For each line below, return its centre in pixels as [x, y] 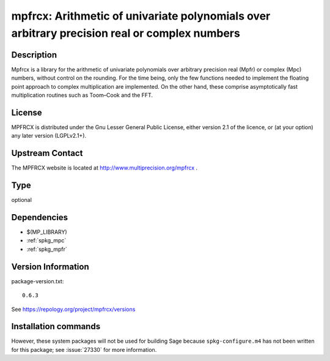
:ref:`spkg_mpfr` [47, 249]
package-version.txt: [38, 281]
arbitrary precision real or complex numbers [126, 33]
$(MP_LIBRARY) [47, 232]
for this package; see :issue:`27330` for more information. [84, 349]
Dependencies [40, 217]
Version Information [50, 266]
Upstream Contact [47, 153]
